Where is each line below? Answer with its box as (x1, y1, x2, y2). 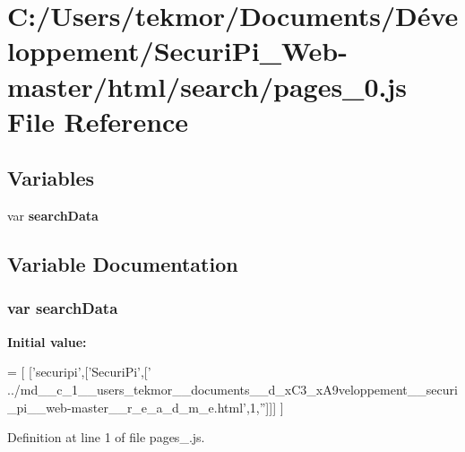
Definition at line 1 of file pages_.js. (7, 428, 205, 447)
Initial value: (7, 332, 87, 351)
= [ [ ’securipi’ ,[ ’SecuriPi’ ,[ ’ (7, 362, 151, 381)
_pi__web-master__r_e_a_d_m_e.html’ (7, 397, 246, 416)
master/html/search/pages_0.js (7, 67, 408, 104)
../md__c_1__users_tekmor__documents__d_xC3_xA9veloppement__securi (7, 379, 458, 398)
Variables (7, 164, 95, 192)
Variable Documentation (7, 250, 238, 278)
